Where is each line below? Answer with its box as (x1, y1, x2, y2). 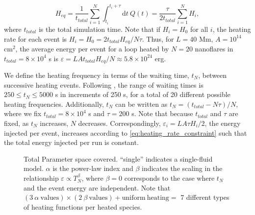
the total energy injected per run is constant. (4, 137, 139, 147)
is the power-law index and (52, 163, 133, 173)
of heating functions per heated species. (24, 201, 142, 212)
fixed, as (4, 118, 29, 128)
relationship (24, 172, 59, 183)
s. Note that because (131, 108, 193, 119)
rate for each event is (4, 33, 67, 44)
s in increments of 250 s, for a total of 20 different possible (55, 89, 230, 99)
